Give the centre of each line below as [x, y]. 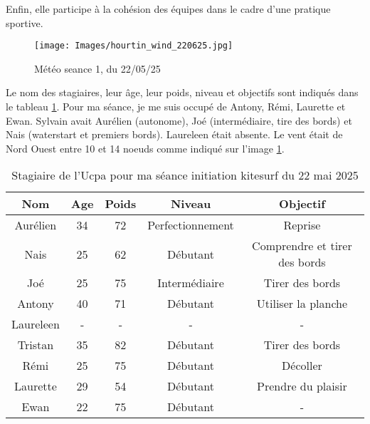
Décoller [302, 366]
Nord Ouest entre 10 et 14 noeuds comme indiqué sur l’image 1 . [145, 148]
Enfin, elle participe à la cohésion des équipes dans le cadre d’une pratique [168, 9]
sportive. [25, 22]
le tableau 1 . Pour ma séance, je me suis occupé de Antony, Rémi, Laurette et [176, 107]
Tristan [36, 345]
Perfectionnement [191, 225]
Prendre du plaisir [302, 386]
